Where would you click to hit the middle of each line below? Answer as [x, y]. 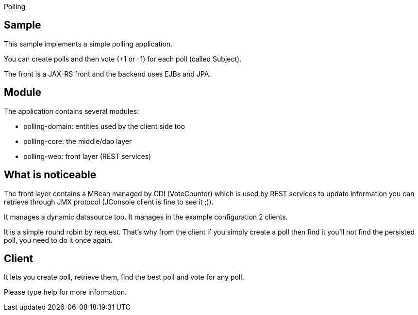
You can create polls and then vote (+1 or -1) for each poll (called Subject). [123, 59]
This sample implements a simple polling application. [88, 44]
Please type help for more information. [65, 292]
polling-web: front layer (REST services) [87, 156]
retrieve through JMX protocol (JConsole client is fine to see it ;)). [109, 202]
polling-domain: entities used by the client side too [104, 126]
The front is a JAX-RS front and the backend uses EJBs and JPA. [108, 74]
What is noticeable [50, 175]
